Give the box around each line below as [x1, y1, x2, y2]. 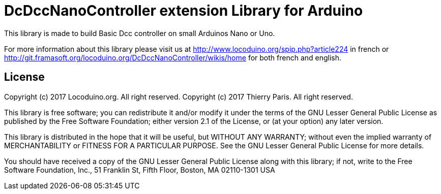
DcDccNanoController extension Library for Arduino [4, 2, 363, 19]
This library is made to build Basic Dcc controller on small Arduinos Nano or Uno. [4, 28, 275, 38]
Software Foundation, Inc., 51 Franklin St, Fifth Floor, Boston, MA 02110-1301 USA [4, 165, 275, 174]
